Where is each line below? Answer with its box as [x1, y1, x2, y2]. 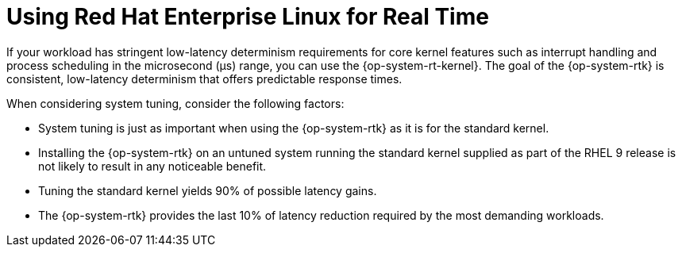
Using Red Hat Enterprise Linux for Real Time [6, 3, 489, 30]
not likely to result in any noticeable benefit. [38, 159, 267, 173]
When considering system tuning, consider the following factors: [6, 96, 345, 110]
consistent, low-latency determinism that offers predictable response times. [6, 71, 403, 86]
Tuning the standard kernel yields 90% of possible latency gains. [38, 183, 377, 197]
